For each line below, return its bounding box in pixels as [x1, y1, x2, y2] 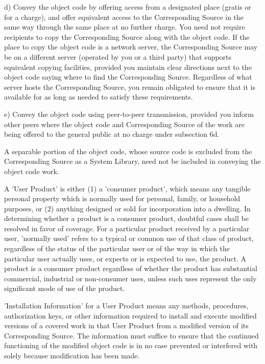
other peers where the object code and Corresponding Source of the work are [4, 118, 245, 129]
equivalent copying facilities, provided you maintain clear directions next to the [4, 61, 252, 72]
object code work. [4, 165, 59, 176]
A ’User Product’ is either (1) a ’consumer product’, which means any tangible [4, 183, 251, 193]
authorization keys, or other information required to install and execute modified [4, 310, 257, 321]
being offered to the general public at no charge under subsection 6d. [4, 129, 220, 139]
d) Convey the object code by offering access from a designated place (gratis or [4, 2, 251, 12]
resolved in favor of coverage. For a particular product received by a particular [4, 223, 250, 233]
